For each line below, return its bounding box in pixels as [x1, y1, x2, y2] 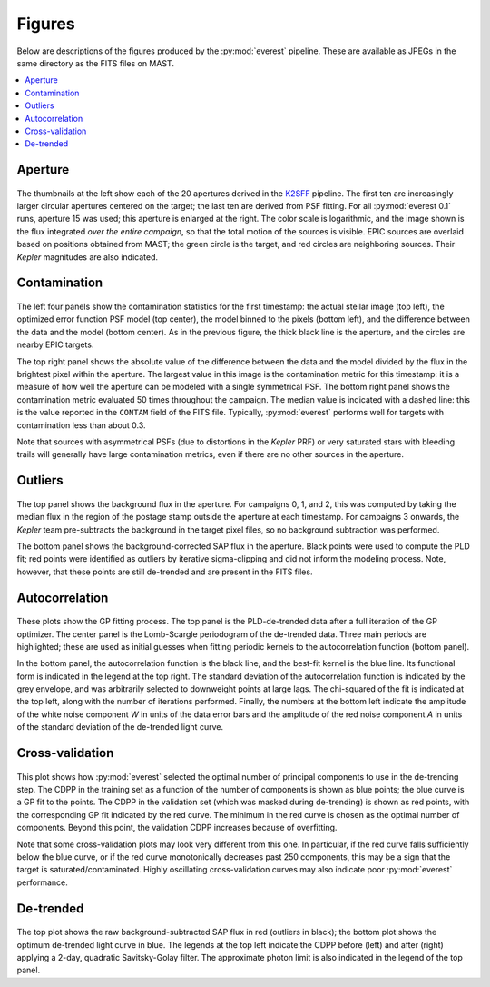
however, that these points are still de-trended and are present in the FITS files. [16, 566, 313, 577]
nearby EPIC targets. [16, 339, 94, 350]
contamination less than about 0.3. [16, 419, 146, 431]
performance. [16, 877, 68, 888]
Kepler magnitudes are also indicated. [16, 251, 159, 263]
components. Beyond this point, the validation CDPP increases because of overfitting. [16, 822, 338, 833]
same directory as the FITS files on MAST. [16, 57, 174, 68]
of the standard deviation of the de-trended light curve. [16, 722, 224, 733]
